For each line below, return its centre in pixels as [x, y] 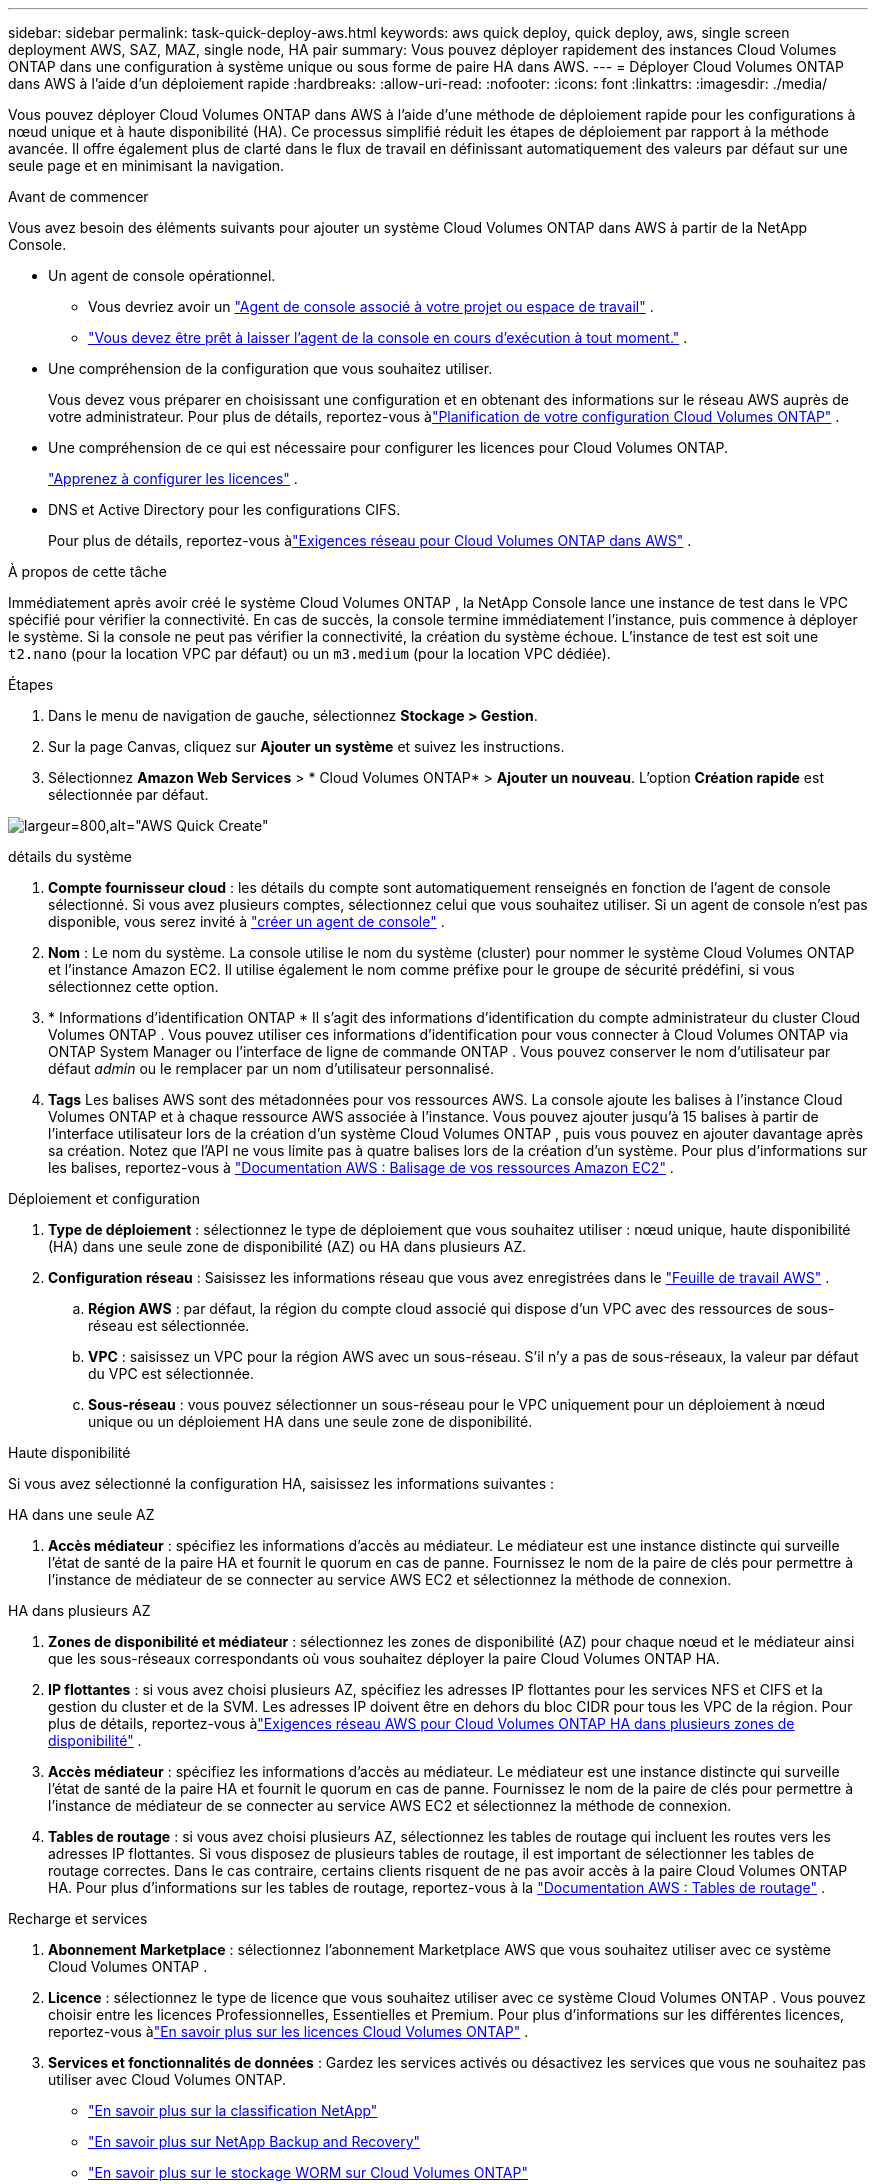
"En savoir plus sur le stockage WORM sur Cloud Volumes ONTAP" [308, 2172]
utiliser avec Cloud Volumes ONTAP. [167, 2079]
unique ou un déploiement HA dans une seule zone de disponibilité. [310, 1421]
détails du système [70, 856]
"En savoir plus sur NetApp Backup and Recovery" [254, 2141]
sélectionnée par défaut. [128, 794]
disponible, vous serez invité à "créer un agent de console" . [246, 921]
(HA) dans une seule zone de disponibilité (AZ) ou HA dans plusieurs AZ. [287, 1246]
